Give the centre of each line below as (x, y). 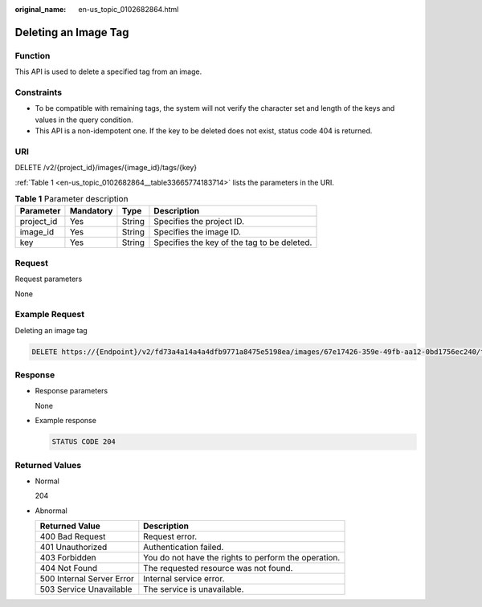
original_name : (41, 9)
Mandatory (91, 211)
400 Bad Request (73, 536)
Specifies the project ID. (199, 222)
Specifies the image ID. (197, 232)
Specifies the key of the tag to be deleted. (233, 242)
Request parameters (49, 279)
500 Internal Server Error (87, 579)
